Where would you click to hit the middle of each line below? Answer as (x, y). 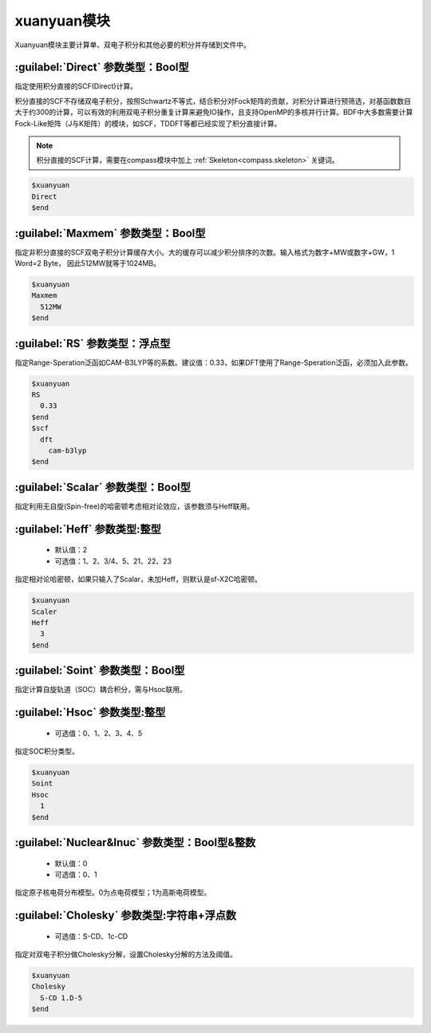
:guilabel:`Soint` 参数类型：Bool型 (100, 671)
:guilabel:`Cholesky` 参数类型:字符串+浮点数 (126, 915)
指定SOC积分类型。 (47, 751)
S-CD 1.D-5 (61, 997)
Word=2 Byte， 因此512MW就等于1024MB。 (88, 263)
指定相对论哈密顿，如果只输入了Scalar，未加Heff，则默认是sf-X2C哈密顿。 (138, 580)
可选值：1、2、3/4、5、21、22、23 (113, 561)
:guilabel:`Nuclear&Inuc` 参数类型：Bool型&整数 (135, 842)
